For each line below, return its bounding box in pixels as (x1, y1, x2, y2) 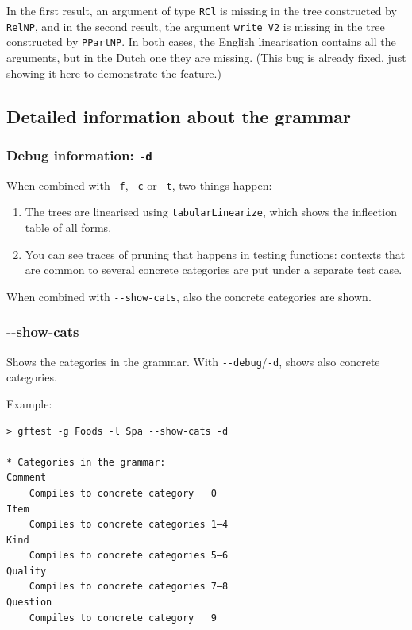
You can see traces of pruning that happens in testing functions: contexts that (25, 245, 406, 262)
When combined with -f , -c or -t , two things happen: (6, 176, 272, 193)
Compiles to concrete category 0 (29, 487, 217, 499)
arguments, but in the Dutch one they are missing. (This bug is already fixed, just (6, 48, 406, 65)
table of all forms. (25, 219, 112, 236)
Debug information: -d (6, 145, 152, 164)
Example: (6, 395, 52, 412)
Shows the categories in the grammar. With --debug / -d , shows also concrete (6, 353, 380, 369)
